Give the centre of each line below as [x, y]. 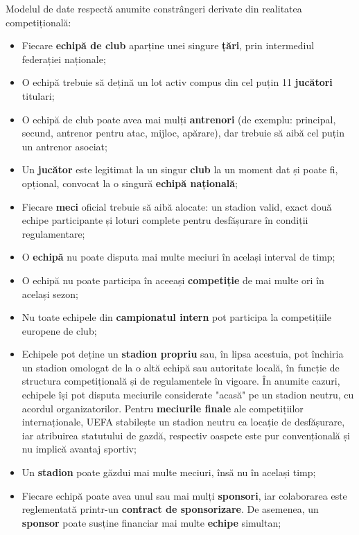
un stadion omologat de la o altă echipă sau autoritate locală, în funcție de [181, 367]
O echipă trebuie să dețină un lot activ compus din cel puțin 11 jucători [177, 82]
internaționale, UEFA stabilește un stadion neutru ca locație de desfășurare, [183, 422]
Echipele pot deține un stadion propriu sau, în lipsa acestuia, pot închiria [183, 354]
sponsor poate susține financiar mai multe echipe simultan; [151, 522]
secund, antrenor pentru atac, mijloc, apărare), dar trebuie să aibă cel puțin [183, 133]
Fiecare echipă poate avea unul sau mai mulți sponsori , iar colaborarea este [184, 495]
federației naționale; [64, 59]
